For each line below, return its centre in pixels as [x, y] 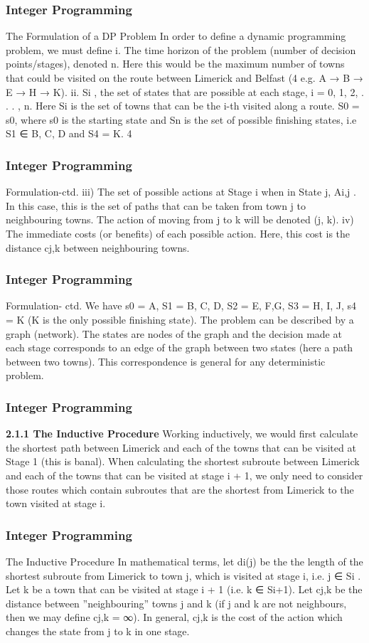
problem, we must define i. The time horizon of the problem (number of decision [181, 49]
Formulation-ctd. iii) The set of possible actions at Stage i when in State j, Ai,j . [181, 192]
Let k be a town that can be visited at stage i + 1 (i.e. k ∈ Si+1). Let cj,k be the [184, 589]
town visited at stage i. [56, 503]
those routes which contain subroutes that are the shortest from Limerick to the [180, 489]
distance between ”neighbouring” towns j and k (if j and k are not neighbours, [176, 603]
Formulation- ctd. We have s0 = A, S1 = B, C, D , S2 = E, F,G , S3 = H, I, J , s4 [181, 305]
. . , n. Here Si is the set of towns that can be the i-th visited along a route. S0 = [183, 106]
